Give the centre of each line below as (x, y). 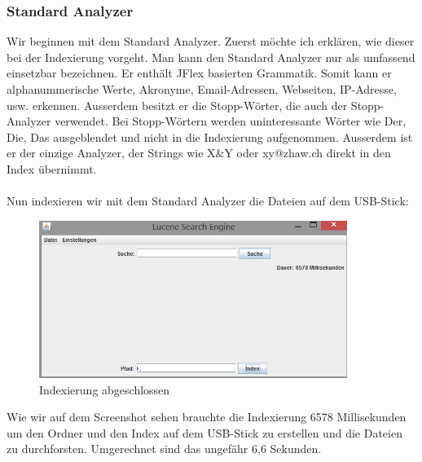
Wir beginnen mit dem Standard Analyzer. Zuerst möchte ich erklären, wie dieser (211, 41)
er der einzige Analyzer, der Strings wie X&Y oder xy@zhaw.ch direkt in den (199, 153)
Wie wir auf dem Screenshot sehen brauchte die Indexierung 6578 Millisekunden (207, 417)
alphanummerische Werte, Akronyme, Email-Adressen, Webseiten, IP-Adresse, (202, 89)
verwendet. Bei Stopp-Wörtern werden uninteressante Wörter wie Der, (231, 121)
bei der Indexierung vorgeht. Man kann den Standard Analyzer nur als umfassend (211, 57)
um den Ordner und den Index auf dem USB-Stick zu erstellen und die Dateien (204, 432)
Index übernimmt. (52, 168)
